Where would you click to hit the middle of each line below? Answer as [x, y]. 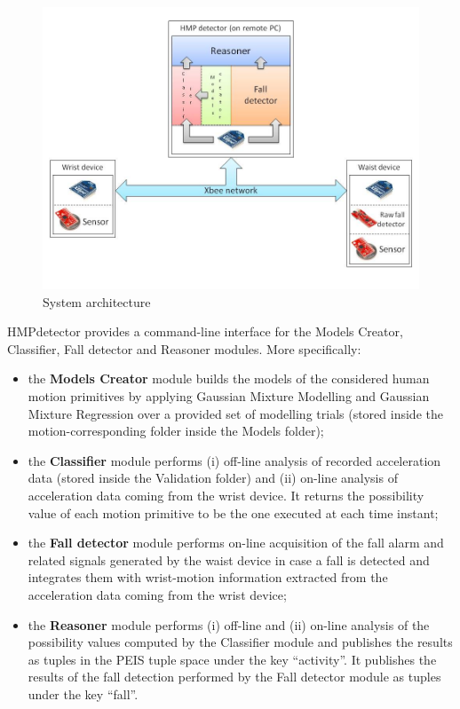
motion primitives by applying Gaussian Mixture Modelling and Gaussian [229, 395]
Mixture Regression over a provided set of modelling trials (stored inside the [235, 413]
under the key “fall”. [83, 693]
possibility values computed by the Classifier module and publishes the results [240, 642]
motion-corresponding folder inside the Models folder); [176, 431]
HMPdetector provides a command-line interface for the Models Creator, [205, 331]
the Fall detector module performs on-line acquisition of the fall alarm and [236, 543]
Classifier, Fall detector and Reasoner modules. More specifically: [184, 348]
